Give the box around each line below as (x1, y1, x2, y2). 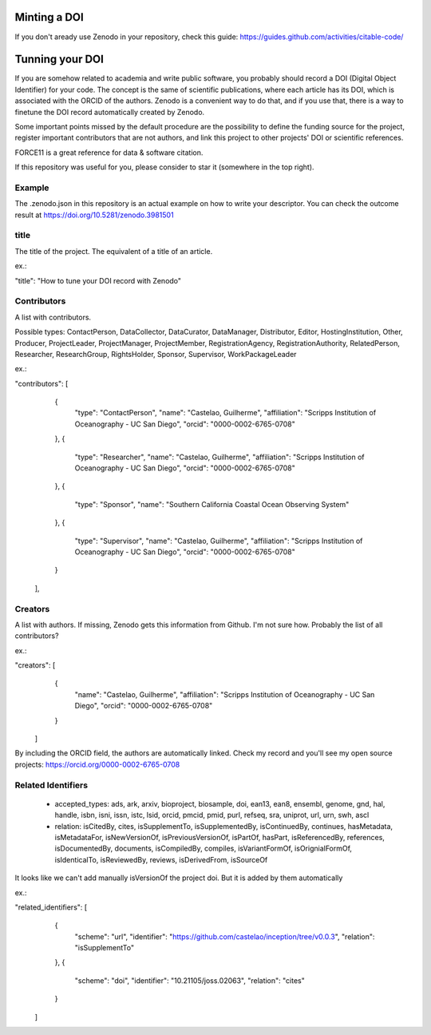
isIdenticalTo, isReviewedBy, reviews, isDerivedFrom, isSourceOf (54, 855, 268, 864)
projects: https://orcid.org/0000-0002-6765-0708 (14, 759, 180, 769)
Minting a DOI (14, 10, 84, 24)
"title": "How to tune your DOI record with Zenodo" (14, 276, 182, 285)
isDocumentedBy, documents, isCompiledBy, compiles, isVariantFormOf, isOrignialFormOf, (54, 843, 353, 854)
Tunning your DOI (14, 53, 104, 66)
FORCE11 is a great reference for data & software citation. (14, 148, 204, 157)
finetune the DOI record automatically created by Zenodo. (14, 107, 205, 117)
